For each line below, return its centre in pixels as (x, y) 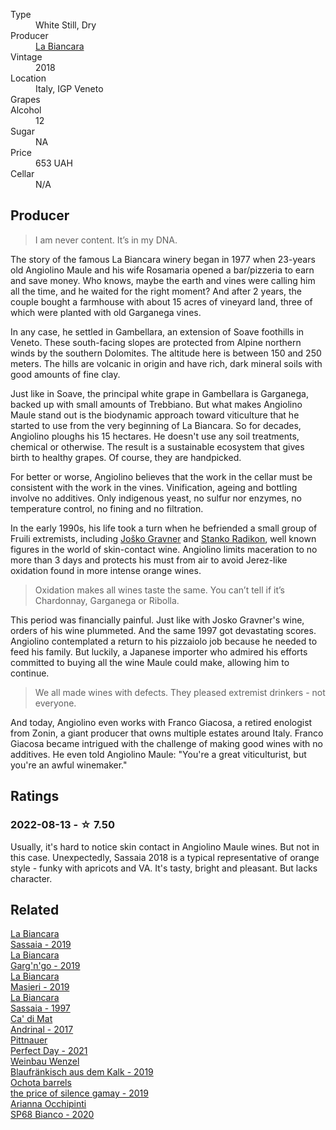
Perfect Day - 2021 (49, 1051)
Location (28, 78)
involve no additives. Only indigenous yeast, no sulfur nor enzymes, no (156, 498)
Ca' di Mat (31, 1019)
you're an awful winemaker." (69, 765)
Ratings (35, 796)
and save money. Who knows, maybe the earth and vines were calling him (163, 280)
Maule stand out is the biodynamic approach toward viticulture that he (155, 415)
